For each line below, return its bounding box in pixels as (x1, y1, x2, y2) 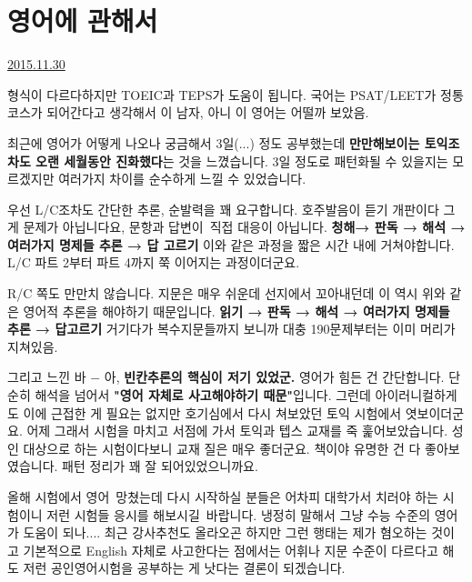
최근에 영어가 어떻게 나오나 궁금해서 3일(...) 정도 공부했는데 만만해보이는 (7, 133, 420, 152)
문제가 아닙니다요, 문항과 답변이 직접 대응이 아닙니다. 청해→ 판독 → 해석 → (23, 217, 466, 236)
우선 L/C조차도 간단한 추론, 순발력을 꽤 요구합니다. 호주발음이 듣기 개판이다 (7, 199, 439, 218)
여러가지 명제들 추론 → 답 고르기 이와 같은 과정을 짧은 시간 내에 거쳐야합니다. (7, 235, 455, 254)
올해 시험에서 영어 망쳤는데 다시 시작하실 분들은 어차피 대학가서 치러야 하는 (7, 487, 438, 506)
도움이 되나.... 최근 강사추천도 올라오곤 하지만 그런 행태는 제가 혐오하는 (23, 523, 427, 542)
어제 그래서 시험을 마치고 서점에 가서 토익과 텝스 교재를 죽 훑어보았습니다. (26, 421, 448, 440)
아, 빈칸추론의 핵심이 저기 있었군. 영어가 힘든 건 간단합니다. (104, 367, 445, 386)
